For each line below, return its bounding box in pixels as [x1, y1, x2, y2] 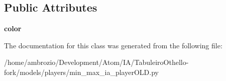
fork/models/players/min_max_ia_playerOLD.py [4, 66, 159, 77]
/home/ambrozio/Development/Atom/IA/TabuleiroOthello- [4, 57, 189, 67]
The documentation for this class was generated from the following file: [4, 40, 222, 50]
